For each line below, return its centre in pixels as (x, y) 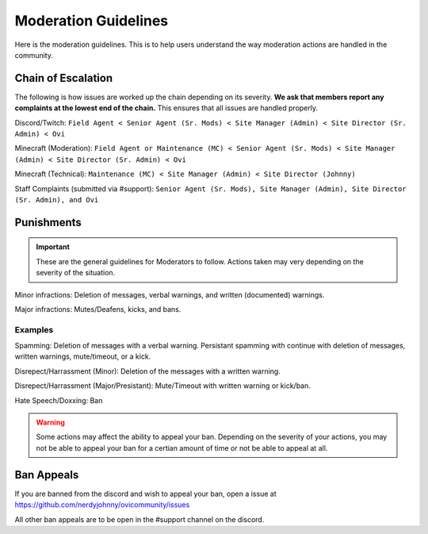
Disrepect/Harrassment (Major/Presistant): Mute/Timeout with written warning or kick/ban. (162, 386)
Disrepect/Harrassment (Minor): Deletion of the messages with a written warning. (147, 371)
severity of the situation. (76, 273)
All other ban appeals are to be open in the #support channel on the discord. (139, 519)
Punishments (48, 222)
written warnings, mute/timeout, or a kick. (83, 356)
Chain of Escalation (64, 78)
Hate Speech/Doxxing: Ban (59, 400)
